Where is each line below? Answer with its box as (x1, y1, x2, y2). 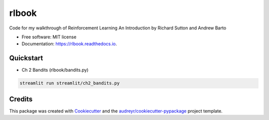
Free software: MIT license (21, 34, 77, 40)
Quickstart (9, 54, 43, 62)
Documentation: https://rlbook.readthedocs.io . (21, 41, 117, 47)
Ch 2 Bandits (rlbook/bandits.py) (21, 67, 89, 73)
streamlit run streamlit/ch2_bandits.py (19, 80, 120, 86)
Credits (9, 95, 33, 103)
